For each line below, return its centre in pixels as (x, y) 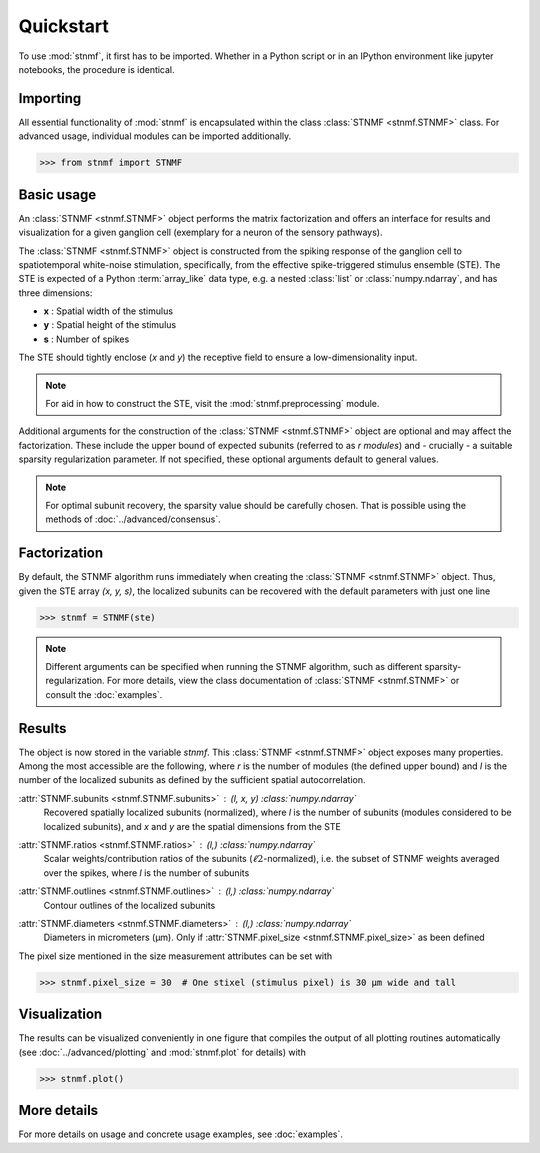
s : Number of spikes (86, 339)
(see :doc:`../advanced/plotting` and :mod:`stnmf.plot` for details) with (162, 1052)
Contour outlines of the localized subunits (129, 905)
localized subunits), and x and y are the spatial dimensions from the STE (192, 826)
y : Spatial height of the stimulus (110, 325)
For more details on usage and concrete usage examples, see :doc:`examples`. (181, 1134)
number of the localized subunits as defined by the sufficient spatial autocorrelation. (192, 780)
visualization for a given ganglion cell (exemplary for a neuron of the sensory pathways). (200, 232)
